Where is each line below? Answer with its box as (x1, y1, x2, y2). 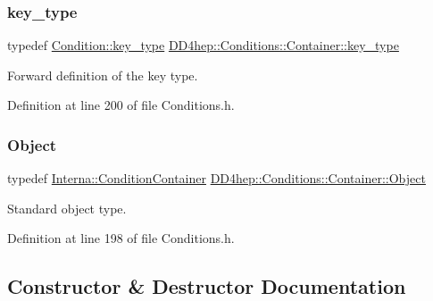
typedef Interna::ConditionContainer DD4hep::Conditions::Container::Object (7, 169, 426, 188)
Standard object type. (7, 198, 127, 217)
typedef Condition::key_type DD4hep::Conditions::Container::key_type (7, 36, 399, 54)
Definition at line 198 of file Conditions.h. (7, 229, 235, 247)
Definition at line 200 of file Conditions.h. (7, 96, 235, 114)
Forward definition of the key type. (7, 65, 198, 84)
